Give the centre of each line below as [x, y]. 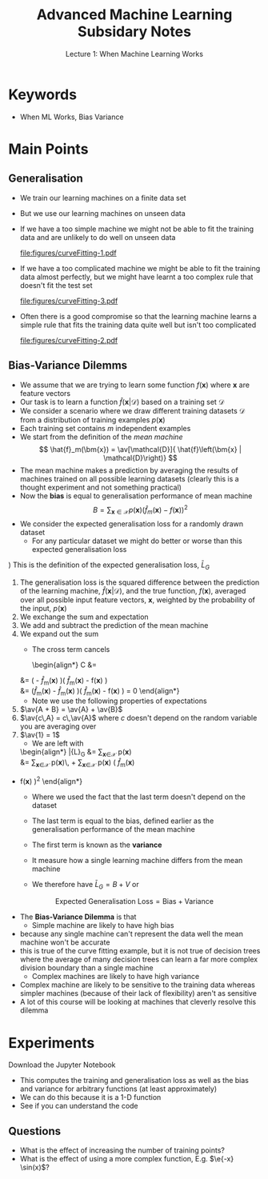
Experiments [52, 1043]
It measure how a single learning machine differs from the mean [137, 860]
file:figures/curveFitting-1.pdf [68, 253]
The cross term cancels [71, 649]
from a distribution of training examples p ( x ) [92, 420]
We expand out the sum [59, 633]
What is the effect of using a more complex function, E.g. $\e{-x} [127, 1159]
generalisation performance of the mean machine [114, 829]
